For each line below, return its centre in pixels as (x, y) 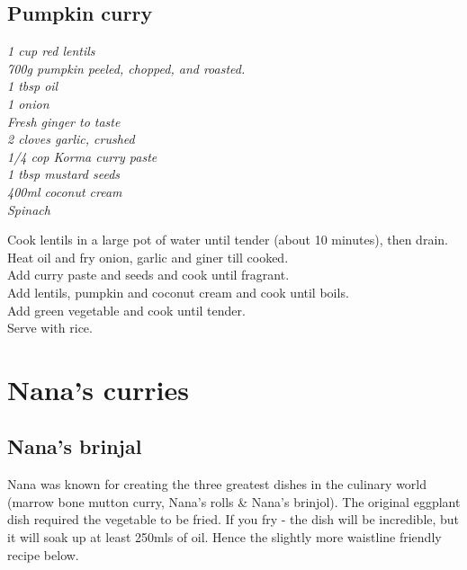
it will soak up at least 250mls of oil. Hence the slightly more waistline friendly (225, 537)
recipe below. (43, 554)
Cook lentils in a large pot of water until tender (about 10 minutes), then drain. (228, 240)
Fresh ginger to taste (64, 121)
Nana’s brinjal (75, 446)
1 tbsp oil (33, 86)
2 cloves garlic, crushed (71, 139)
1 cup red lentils (51, 51)
